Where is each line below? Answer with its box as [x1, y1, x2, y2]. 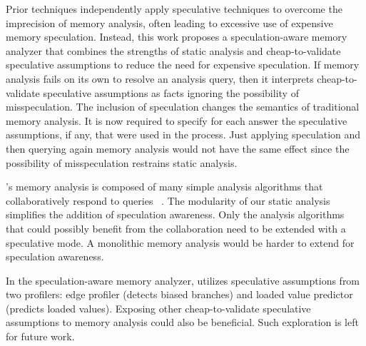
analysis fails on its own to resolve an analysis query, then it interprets [6, 71, 314, 86]
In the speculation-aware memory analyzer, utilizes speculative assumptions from [6, 273, 360, 288]
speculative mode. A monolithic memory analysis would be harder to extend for [6, 235, 355, 250]
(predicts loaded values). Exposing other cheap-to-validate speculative [6, 300, 311, 315]
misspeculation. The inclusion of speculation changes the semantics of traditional [6, 99, 360, 114]
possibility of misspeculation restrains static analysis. [6, 155, 238, 170]
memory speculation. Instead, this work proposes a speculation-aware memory [6, 29, 347, 44]
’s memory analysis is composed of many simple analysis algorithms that [6, 179, 323, 194]
